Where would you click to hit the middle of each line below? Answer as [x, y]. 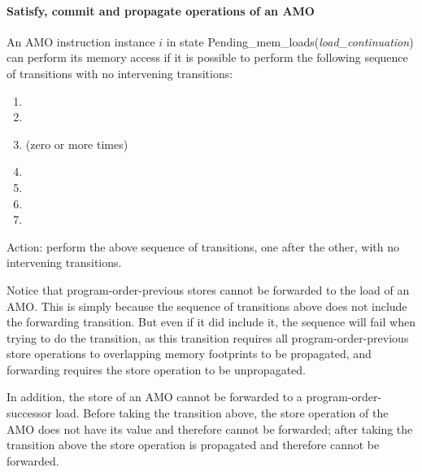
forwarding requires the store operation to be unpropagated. [156, 369]
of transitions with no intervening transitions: [120, 73]
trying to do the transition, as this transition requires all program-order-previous [208, 337]
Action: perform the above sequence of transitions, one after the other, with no [203, 246]
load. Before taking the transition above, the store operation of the [222, 413]
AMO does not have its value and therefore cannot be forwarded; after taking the [210, 428]
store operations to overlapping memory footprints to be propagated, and [189, 354]
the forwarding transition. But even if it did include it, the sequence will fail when [211, 322]
